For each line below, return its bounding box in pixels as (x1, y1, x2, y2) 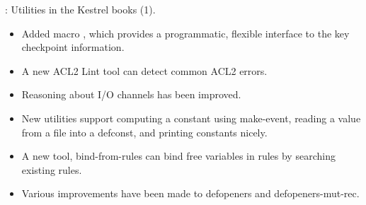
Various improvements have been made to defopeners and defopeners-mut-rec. (21, 186, 360, 201)
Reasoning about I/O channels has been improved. (21, 87, 241, 102)
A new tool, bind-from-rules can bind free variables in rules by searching (21, 148, 336, 163)
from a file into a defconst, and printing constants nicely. (21, 124, 268, 139)
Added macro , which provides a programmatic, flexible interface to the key (21, 25, 350, 40)
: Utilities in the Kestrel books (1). (5, 2, 156, 16)
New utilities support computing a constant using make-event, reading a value (21, 110, 361, 125)
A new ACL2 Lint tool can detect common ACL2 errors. (21, 63, 268, 78)
